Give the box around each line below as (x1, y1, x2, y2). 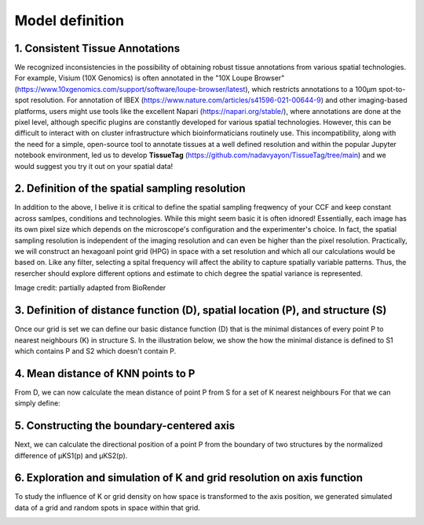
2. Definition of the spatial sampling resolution (14, 182, 247, 196)
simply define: (14, 398, 60, 408)
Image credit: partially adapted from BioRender (14, 283, 166, 292)
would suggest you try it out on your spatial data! (14, 161, 174, 171)
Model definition (14, 12, 125, 29)
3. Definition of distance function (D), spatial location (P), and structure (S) (14, 303, 387, 318)
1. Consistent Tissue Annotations (14, 42, 181, 55)
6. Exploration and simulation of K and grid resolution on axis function (14, 472, 363, 485)
